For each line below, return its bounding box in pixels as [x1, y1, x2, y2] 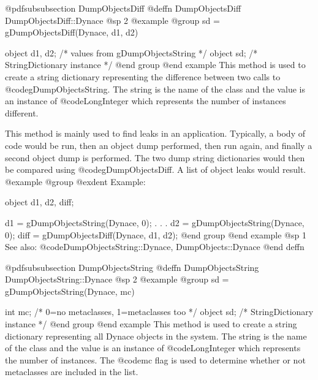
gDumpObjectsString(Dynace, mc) [5, 284, 135, 297]
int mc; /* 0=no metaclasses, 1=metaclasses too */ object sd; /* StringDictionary [5, 305, 314, 318]
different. [5, 106, 39, 119]
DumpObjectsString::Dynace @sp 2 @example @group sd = [5, 273, 229, 286]
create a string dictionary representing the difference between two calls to [5, 70, 281, 83]
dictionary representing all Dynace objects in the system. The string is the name [5, 329, 307, 342]
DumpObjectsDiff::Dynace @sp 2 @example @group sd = [5, 13, 220, 26]
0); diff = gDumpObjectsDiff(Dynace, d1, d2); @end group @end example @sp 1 [5, 228, 306, 241]
